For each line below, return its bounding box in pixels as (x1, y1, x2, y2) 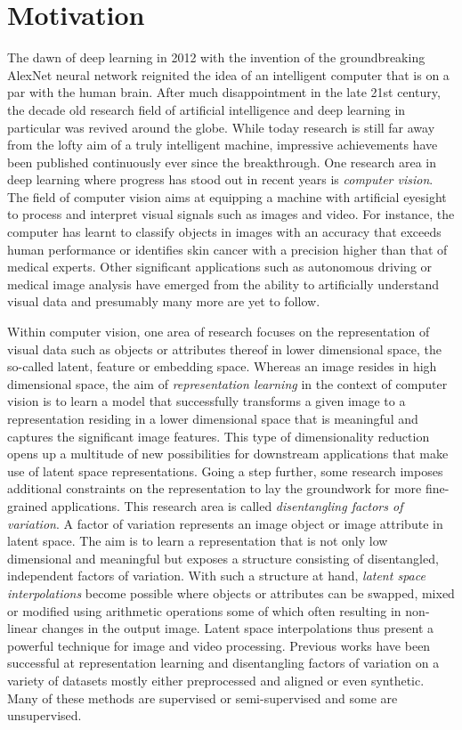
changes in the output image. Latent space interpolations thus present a (41, 619, 434, 637)
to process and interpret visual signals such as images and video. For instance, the (7, 205, 455, 223)
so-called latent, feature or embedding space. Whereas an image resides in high (7, 357, 437, 376)
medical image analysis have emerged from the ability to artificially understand (7, 274, 439, 293)
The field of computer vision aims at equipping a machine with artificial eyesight (7, 187, 447, 206)
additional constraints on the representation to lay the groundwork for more (7, 479, 422, 498)
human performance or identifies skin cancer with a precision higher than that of (7, 239, 448, 258)
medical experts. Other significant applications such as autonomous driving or (7, 257, 433, 276)
